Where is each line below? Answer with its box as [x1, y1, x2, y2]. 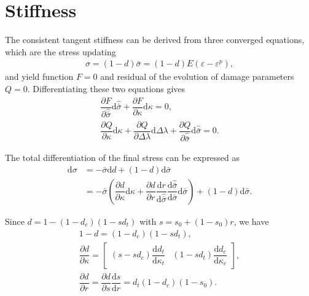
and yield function [5, 70, 74, 83]
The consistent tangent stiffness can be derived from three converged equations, [5, 33, 305, 46]
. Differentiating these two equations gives [27, 82, 186, 95]
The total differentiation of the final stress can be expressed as [5, 151, 240, 164]
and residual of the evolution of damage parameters [100, 70, 294, 83]
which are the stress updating [5, 45, 116, 58]
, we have [233, 214, 269, 227]
